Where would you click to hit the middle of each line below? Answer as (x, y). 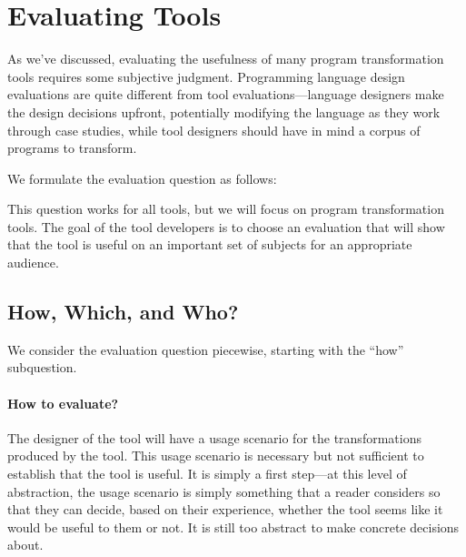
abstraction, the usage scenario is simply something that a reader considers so (224, 491)
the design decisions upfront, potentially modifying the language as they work (224, 111)
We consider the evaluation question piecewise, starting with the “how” (206, 349)
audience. (33, 263)
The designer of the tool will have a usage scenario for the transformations (214, 437)
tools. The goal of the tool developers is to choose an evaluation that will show (226, 226)
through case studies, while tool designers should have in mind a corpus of (214, 130)
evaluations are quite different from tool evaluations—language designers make (226, 94)
